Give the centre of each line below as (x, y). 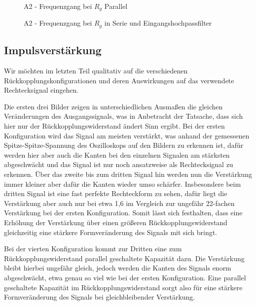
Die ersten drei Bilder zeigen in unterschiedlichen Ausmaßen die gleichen (113, 106)
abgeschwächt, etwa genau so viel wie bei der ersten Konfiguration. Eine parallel (125, 277)
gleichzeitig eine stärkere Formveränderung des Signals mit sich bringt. (111, 232)
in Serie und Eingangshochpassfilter (158, 23)
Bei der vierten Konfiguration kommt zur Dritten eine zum (93, 249)
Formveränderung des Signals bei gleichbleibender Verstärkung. (100, 297)
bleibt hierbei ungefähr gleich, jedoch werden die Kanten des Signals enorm (118, 268)
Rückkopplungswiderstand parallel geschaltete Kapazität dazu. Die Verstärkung (124, 258)
